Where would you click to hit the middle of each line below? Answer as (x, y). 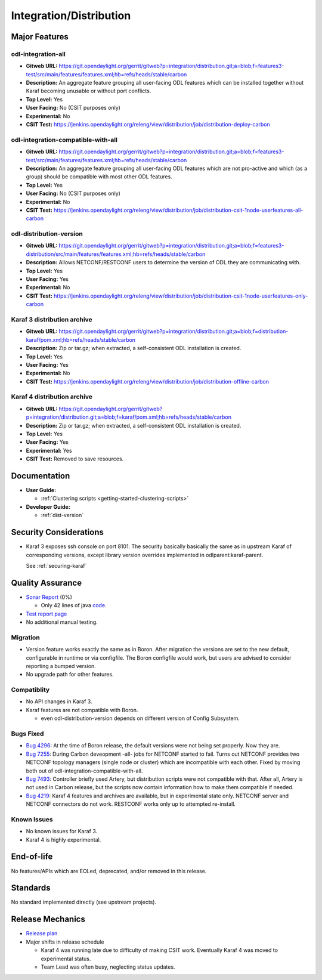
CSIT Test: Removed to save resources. (75, 459)
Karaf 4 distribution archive (52, 397)
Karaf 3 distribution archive (52, 319)
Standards (31, 888)
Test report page (47, 614)
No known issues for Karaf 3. (62, 831)
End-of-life (32, 857)
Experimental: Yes (49, 450)
